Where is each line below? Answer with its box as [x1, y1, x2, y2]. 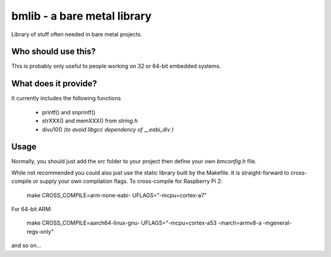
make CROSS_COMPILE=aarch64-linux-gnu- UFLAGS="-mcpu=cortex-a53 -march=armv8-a [26, 219, 262, 226]
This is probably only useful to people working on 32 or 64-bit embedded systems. [11, 62, 221, 70]
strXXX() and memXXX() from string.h [42, 117, 138, 125]
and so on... [11, 242, 42, 249]
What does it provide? [11, 78, 97, 89]
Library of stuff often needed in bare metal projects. [11, 31, 142, 38]
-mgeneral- [262, 219, 292, 226]
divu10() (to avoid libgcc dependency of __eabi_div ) [42, 125, 174, 133]
